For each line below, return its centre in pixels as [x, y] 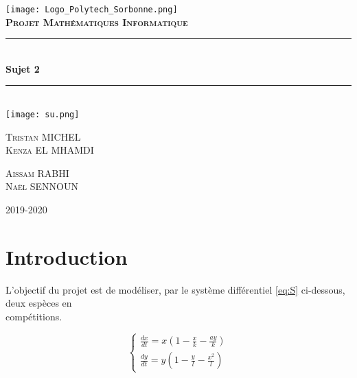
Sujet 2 [23, 68]
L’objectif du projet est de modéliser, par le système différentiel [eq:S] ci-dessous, [175, 289]
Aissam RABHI [37, 173]
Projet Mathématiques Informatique [97, 22]
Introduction [67, 256]
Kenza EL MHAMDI [50, 150]
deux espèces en [39, 303]
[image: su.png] [43, 115]
